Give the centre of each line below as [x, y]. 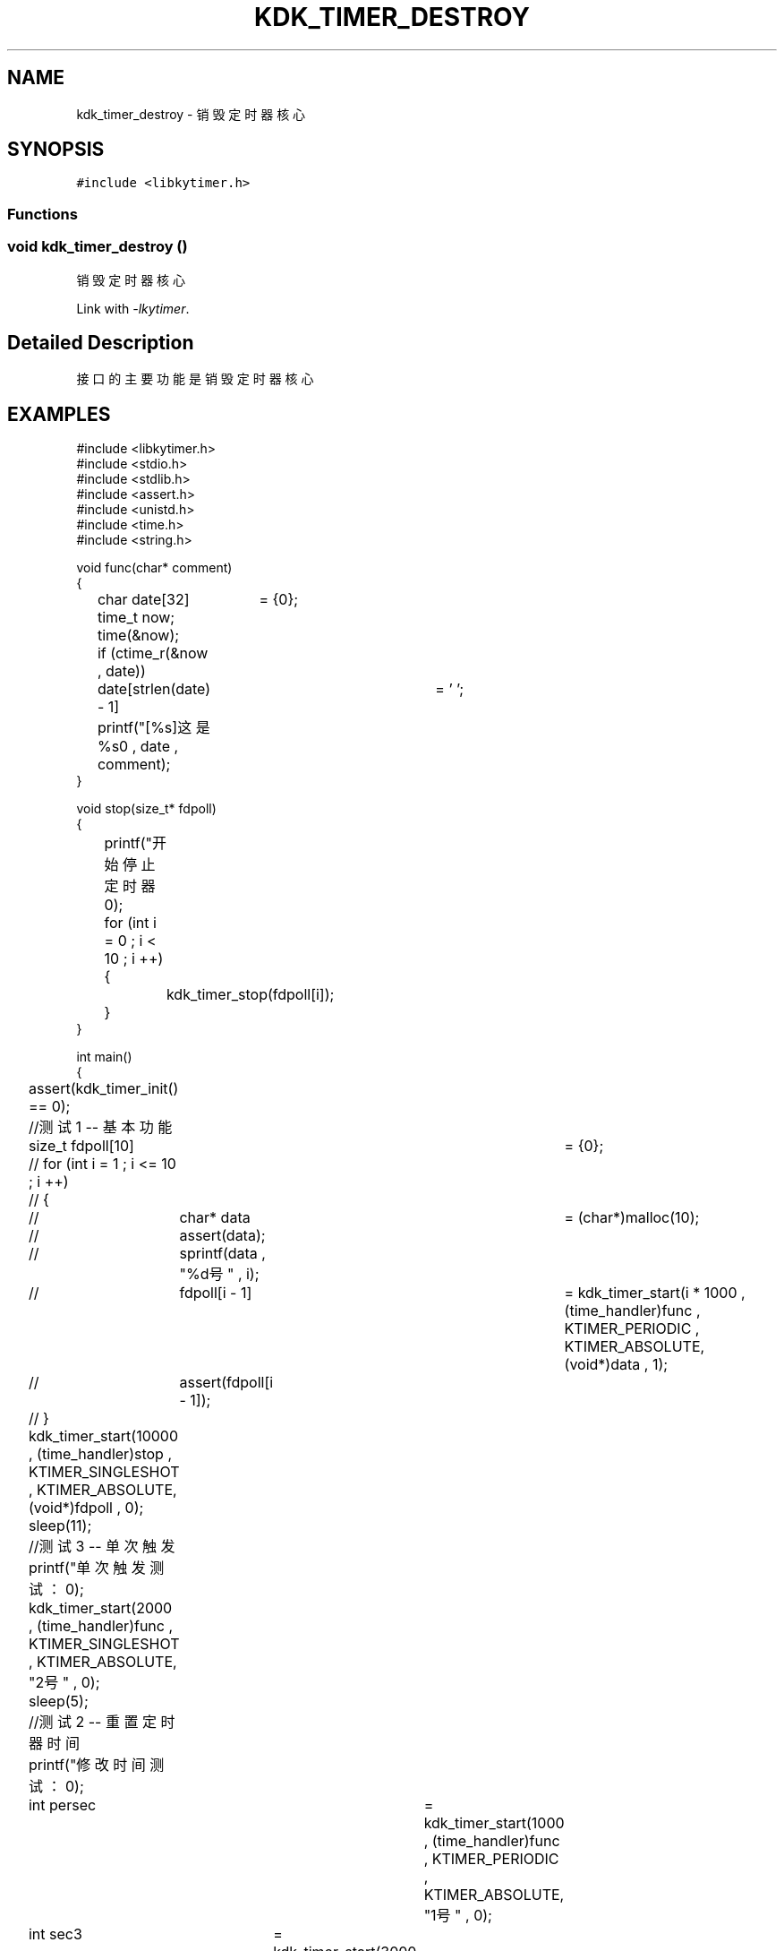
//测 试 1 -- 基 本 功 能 [100, 1127]
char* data [215, 1218]
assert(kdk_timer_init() [103, 1089]
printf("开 [135, 843]
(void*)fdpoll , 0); [86, 1508]
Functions [43, 214]
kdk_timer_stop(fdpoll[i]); [250, 995]
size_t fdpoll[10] [81, 1146]
